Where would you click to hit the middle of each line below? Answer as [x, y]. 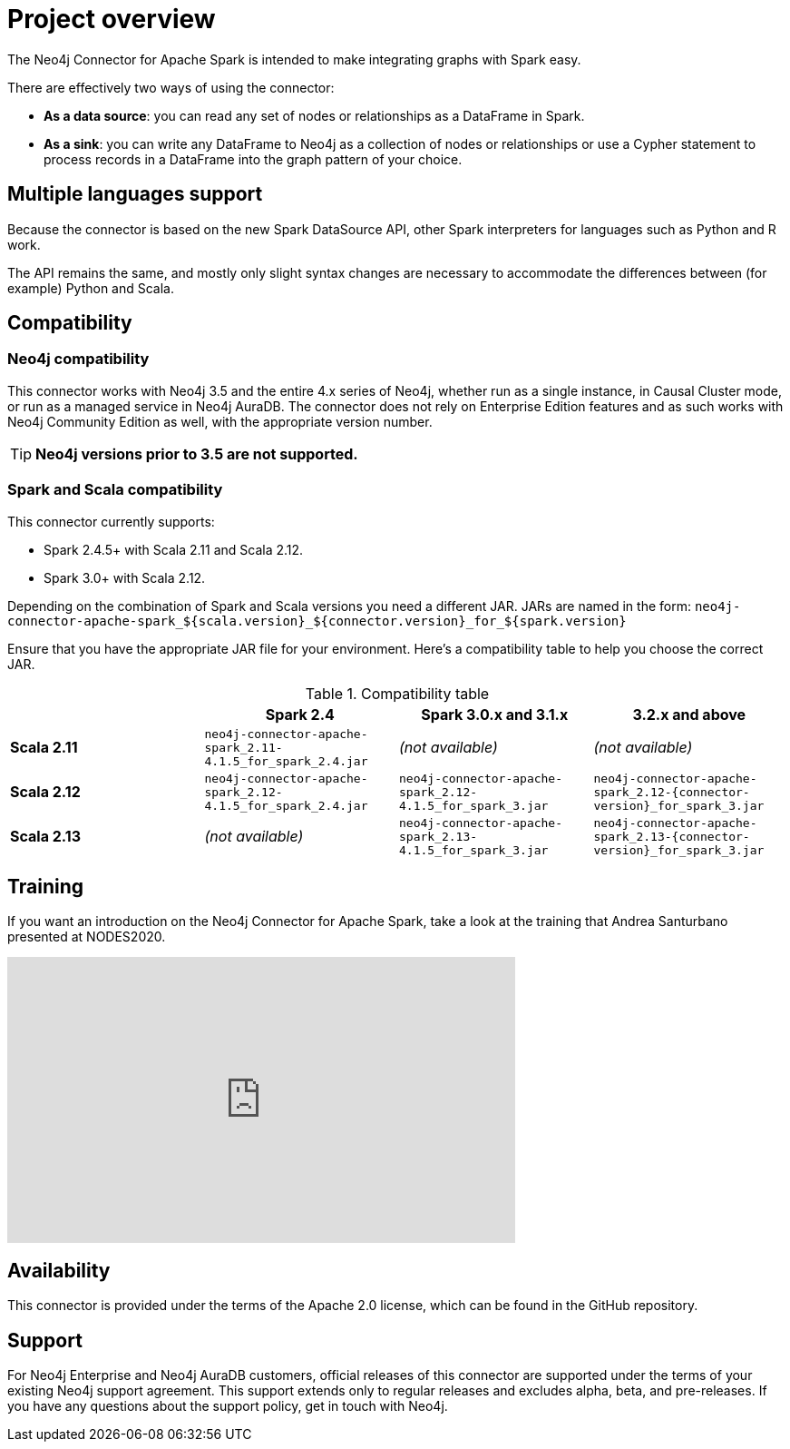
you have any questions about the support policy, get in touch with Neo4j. [228, 1406]
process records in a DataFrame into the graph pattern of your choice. [253, 159]
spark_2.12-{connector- [672, 792]
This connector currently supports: [111, 521]
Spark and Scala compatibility [115, 490]
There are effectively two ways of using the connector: [171, 87]
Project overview [112, 19]
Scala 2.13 [45, 837]
